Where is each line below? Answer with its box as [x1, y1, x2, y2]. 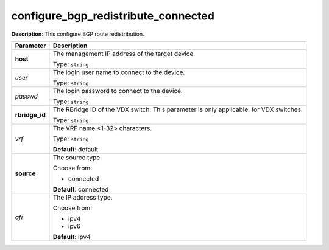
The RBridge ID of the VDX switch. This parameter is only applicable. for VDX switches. [52, 105, 303, 114]
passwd [15, 92, 38, 100]
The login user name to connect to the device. [52, 68, 185, 76]
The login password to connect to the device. [52, 86, 183, 95]
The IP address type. [52, 193, 113, 201]
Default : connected [52, 185, 109, 193]
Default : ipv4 [52, 232, 91, 241]
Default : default [52, 145, 99, 153]
